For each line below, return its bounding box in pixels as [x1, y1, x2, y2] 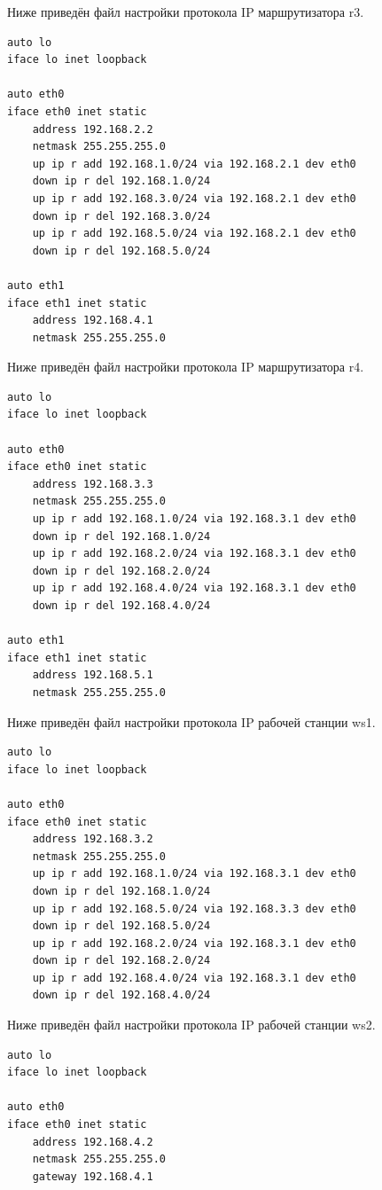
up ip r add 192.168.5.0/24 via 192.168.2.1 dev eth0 [32, 227, 356, 240]
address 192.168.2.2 [32, 122, 153, 136]
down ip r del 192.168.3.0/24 [32, 209, 211, 223]
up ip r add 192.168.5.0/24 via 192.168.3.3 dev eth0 [32, 902, 356, 915]
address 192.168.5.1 [32, 669, 153, 682]
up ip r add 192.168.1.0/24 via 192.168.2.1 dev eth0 [32, 157, 356, 170]
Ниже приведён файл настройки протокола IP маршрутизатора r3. [7, 3, 364, 20]
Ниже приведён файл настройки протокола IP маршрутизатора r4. [7, 357, 364, 376]
